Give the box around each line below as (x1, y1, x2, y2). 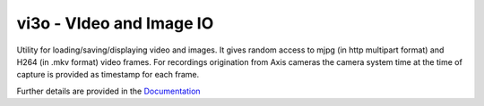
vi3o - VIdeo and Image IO (16, 13, 214, 33)
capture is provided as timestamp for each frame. (16, 69, 200, 80)
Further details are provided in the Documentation (16, 86, 201, 96)
